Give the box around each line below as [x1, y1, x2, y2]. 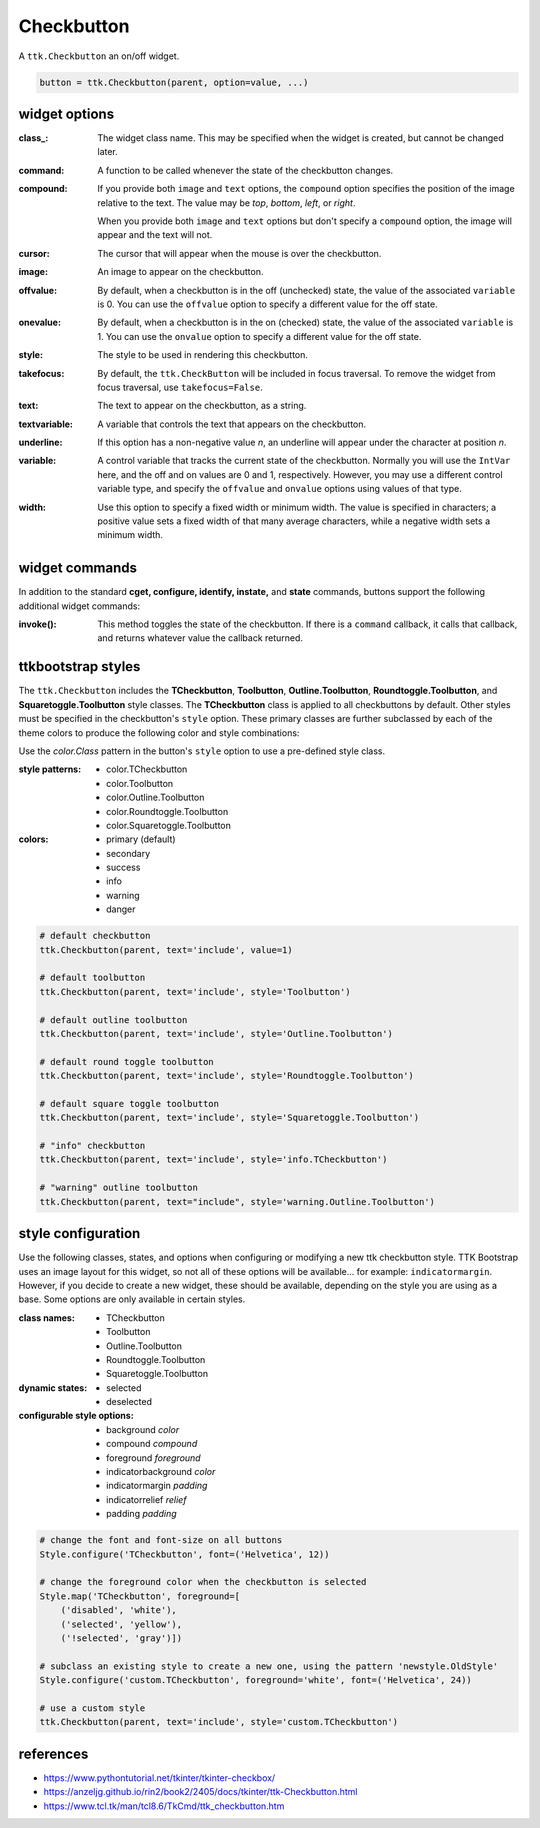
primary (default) [106, 833, 176, 845]
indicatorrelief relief [106, 1493, 187, 1505]
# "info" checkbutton [39, 1140, 146, 1152]
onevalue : [18, 316, 62, 329]
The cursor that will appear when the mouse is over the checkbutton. [97, 247, 382, 259]
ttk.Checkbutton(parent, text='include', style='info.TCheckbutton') [39, 1154, 388, 1165]
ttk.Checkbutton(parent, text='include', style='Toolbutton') [39, 986, 351, 997]
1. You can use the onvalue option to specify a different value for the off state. [97, 330, 422, 342]
